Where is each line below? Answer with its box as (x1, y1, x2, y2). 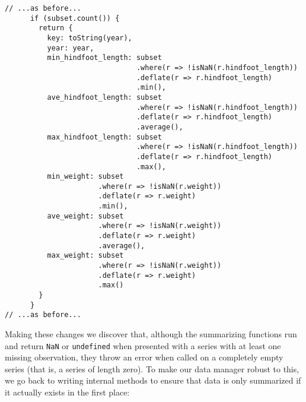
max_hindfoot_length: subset (47, 132, 162, 141)
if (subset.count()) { (30, 14, 120, 23)
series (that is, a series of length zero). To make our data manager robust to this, (5, 362, 299, 375)
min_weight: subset (47, 172, 124, 181)
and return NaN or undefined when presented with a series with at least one (5, 339, 281, 352)
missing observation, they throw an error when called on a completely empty (5, 351, 283, 363)
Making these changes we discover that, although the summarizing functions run (5, 328, 297, 340)
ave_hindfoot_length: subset (47, 93, 162, 102)
